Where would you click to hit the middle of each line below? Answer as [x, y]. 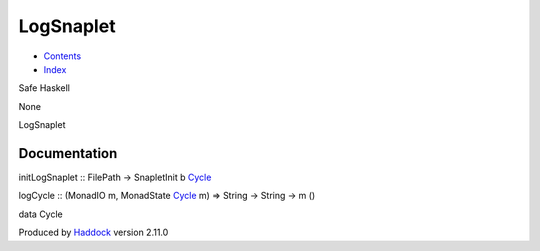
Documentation [68, 153]
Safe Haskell [44, 88]
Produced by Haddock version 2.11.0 [93, 232]
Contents [62, 56]
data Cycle [41, 214]
